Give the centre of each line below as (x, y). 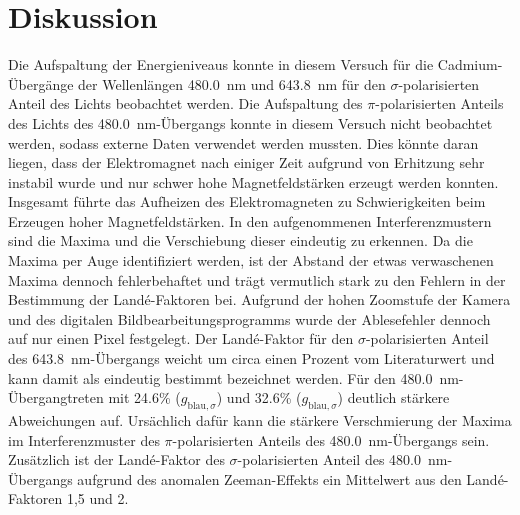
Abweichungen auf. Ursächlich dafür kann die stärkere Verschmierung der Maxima (260, 420)
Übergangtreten (56, 397)
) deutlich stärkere (393, 397)
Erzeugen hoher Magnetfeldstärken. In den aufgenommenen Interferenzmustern (250, 220)
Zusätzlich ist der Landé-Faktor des (116, 459)
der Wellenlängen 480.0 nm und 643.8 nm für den (232, 83)
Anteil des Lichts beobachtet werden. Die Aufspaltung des (185, 103)
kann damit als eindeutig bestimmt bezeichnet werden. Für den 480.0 (220, 377)
